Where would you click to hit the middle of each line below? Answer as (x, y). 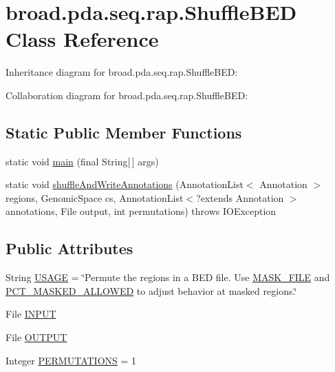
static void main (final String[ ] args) (82, 161)
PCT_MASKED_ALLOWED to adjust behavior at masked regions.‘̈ (151, 290)
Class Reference (82, 39)
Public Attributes (69, 248)
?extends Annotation (240, 197)
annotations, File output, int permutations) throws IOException (141, 211)
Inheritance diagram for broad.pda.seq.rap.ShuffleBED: (122, 72)
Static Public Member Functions (124, 132)
